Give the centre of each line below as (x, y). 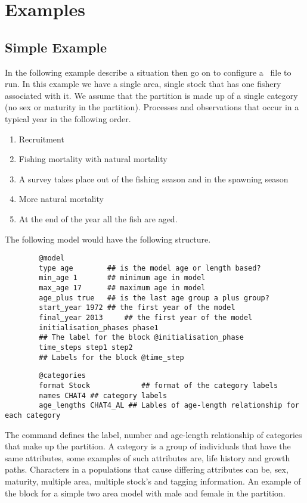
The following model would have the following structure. (108, 239)
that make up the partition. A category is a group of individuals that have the (148, 446)
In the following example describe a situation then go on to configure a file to (148, 72)
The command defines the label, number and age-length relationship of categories (153, 434)
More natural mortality (61, 199)
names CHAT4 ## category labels (103, 395)
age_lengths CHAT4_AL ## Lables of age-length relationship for (169, 406)
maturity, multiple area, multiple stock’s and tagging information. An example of (153, 481)
